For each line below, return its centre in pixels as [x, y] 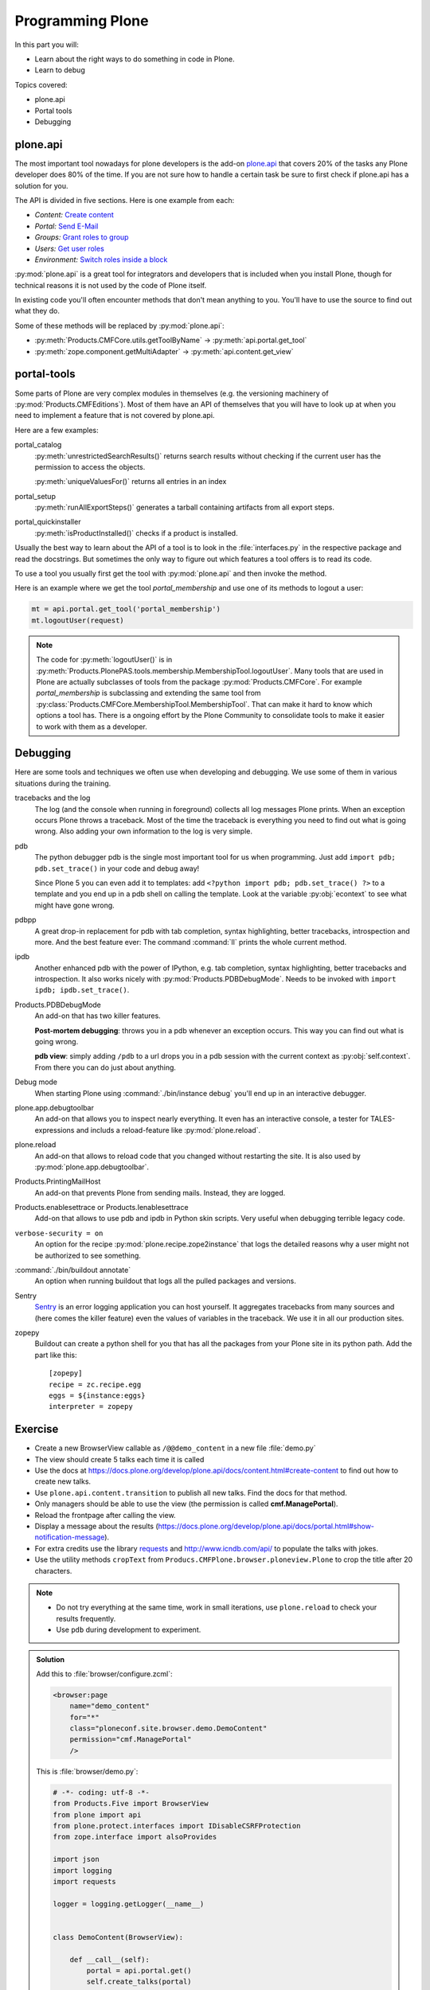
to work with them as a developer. [92, 726]
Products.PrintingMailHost [58, 1181]
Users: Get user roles [70, 248]
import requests [85, 1881]
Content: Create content [74, 215]
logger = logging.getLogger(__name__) [129, 1904]
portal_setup [35, 496]
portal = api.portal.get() [139, 1971]
